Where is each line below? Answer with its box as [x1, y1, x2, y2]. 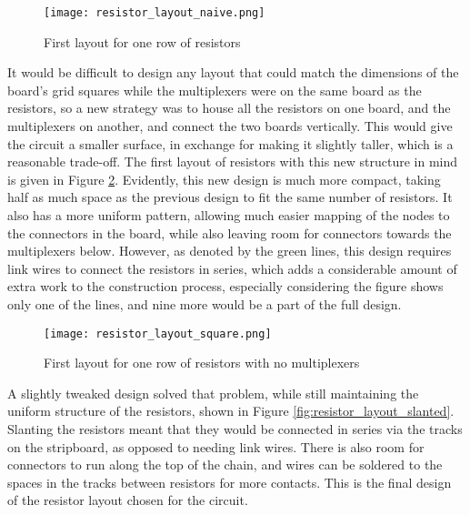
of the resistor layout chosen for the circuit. [7, 490, 248, 510]
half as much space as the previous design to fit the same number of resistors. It [7, 187, 453, 207]
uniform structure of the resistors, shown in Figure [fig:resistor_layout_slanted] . [7, 401, 455, 420]
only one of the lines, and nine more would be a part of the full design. [7, 294, 402, 313]
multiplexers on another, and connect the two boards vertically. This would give [7, 116, 453, 136]
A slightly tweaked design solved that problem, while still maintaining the [7, 383, 419, 402]
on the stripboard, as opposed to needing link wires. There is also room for [7, 437, 425, 456]
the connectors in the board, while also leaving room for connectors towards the [7, 223, 452, 242]
